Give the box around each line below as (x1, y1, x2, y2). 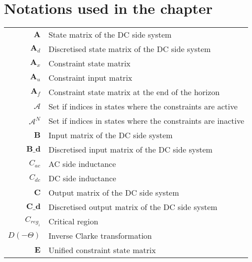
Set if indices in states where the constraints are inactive (48, 115, 245, 127)
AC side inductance (48, 158, 116, 170)
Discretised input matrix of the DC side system (48, 144, 213, 156)
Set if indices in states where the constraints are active (48, 101, 238, 112)
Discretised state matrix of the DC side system (48, 43, 211, 55)
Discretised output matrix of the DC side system (48, 201, 217, 213)
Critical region (48, 215, 99, 227)
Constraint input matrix (48, 72, 133, 84)
